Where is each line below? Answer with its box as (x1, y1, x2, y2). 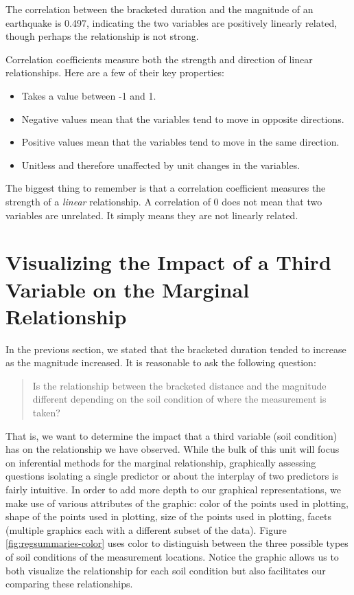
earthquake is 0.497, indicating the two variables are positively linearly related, (5, 15, 338, 30)
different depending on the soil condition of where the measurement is (32, 392, 327, 406)
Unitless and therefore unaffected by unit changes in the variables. (21, 157, 300, 172)
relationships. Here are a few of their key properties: (5, 65, 224, 80)
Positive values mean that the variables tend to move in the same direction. (21, 135, 340, 149)
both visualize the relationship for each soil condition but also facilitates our (5, 563, 326, 577)
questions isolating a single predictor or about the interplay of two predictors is (5, 469, 339, 483)
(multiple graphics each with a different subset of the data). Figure (5, 522, 287, 537)
